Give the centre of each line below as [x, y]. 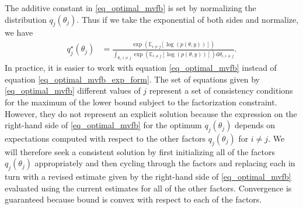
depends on [255, 125]
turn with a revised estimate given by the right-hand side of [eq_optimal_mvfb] [148, 177]
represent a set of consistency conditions [221, 90]
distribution [26, 19]
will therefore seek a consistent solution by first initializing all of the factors [140, 151]
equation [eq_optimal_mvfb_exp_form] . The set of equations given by [132, 79]
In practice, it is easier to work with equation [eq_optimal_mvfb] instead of [141, 68]
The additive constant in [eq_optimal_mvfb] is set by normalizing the [130, 8]
